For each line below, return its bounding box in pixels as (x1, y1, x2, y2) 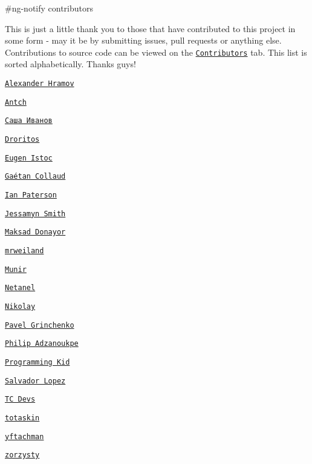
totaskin (5, 413, 40, 422)
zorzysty (5, 451, 40, 460)
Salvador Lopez (5, 376, 66, 385)
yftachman (5, 432, 44, 441)
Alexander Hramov (5, 79, 74, 88)
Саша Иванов (5, 116, 53, 125)
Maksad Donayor (5, 228, 66, 237)
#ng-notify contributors (5, 2, 94, 14)
